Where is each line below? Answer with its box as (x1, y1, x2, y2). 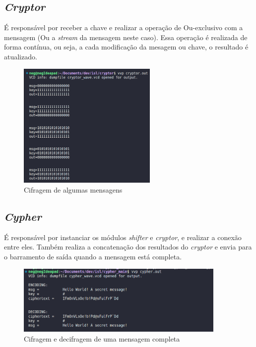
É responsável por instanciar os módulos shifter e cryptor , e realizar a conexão (4, 232, 242, 242)
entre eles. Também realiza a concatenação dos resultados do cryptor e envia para (4, 242, 252, 252)
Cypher (4, 209, 42, 224)
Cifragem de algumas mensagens (24, 185, 123, 195)
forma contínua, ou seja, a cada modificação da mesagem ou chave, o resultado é (4, 42, 249, 52)
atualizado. (4, 51, 37, 61)
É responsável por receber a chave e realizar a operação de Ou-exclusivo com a (4, 22, 243, 33)
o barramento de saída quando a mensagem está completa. (4, 251, 182, 261)
